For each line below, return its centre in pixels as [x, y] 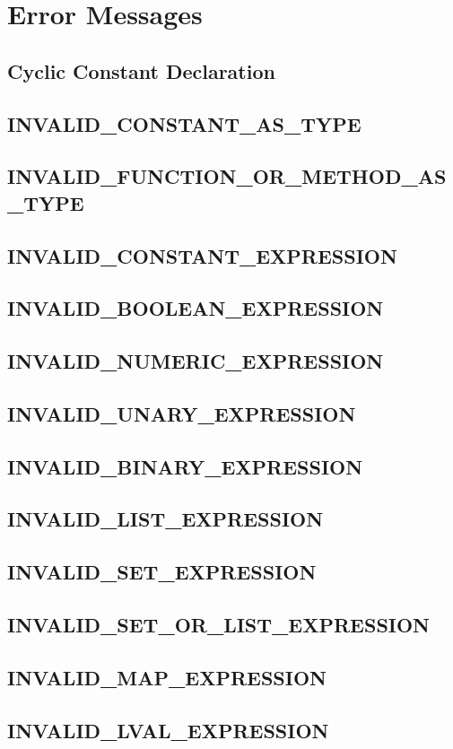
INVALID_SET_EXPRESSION [162, 572]
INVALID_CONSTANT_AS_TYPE [184, 123]
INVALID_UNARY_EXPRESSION [182, 413]
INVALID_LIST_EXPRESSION [166, 519]
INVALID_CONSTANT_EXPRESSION [202, 255]
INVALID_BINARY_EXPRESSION [185, 466]
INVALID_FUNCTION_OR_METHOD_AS [227, 176]
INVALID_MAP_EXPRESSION [167, 677]
